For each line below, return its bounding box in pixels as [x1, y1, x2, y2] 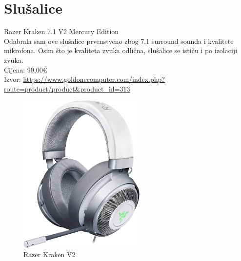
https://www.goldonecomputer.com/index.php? [23, 74, 165, 84]
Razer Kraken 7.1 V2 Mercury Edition [4, 26, 119, 37]
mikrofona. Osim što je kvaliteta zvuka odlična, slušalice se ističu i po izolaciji [4, 45, 238, 56]
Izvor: [4, 74, 21, 84]
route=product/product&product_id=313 [4, 83, 130, 93]
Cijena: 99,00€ [4, 64, 47, 75]
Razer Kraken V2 [23, 249, 76, 260]
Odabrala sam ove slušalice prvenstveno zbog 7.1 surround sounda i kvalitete [4, 36, 234, 46]
